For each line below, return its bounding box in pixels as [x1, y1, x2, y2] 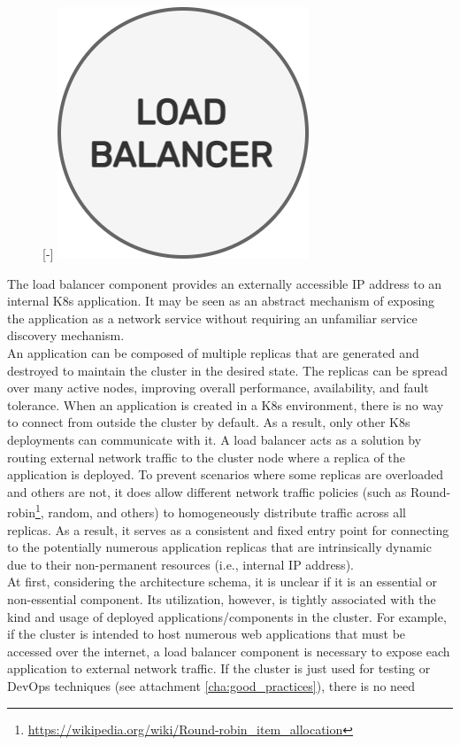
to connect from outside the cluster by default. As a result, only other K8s [7, 413, 410, 431]
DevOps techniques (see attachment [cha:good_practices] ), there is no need [7, 676, 416, 695]
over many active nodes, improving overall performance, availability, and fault [7, 378, 429, 397]
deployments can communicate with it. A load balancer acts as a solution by [7, 430, 422, 448]
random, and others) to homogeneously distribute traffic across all [48, 502, 406, 521]
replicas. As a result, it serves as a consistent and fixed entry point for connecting [7, 520, 449, 539]
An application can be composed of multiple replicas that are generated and [7, 343, 419, 361]
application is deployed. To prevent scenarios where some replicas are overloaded [7, 465, 443, 484]
